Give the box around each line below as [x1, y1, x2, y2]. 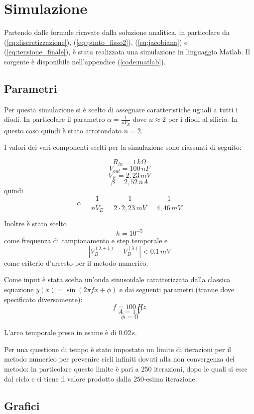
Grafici [4, 398, 40, 413]
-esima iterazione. [143, 373, 197, 384]
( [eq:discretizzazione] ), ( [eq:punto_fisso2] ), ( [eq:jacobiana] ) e [4, 36, 188, 47]
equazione [4, 284, 34, 295]
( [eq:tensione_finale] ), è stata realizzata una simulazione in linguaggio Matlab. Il [4, 46, 250, 57]
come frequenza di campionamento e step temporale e [4, 235, 168, 246]
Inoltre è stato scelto [4, 218, 67, 229]
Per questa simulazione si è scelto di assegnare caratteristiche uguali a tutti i [4, 104, 238, 114]
